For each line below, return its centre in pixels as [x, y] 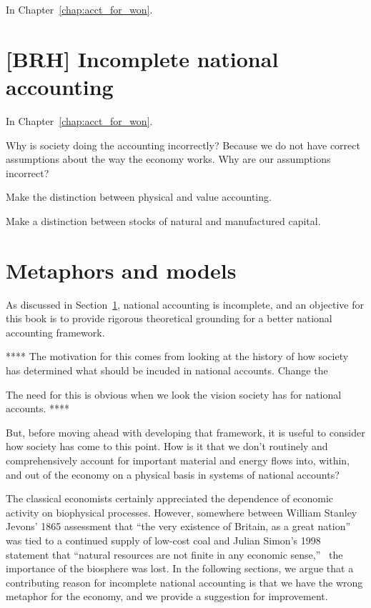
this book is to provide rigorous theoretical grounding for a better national [169, 318]
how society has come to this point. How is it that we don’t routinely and [167, 446]
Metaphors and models [121, 270]
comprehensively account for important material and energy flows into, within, [178, 460]
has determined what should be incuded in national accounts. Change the [167, 370]
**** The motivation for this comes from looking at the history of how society [177, 356]
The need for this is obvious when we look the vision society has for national [174, 394]
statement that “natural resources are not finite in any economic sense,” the [174, 554]
